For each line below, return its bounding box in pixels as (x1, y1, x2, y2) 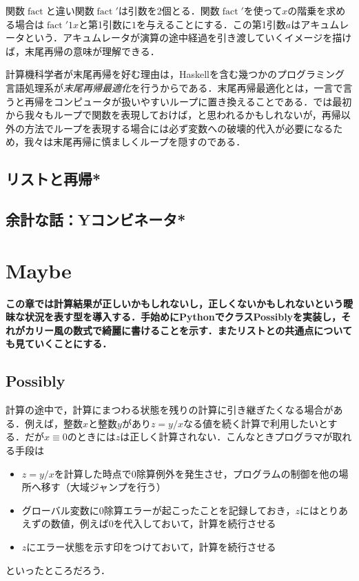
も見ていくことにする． (6, 336, 112, 351)
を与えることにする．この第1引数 (136, 17, 286, 31)
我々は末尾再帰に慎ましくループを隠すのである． (24, 134, 246, 149)
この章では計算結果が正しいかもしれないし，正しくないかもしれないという (6, 296, 343, 310)
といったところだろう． (6, 562, 111, 577)
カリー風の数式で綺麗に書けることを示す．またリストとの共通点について (24, 323, 352, 337)
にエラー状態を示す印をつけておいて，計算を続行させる (26, 539, 276, 553)
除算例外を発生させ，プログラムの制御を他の (136, 466, 339, 480)
